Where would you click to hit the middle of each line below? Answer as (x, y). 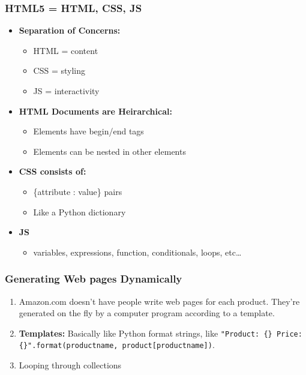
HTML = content (66, 50)
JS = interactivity (66, 91)
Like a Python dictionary (79, 211)
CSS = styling (59, 70)
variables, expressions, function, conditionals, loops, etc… (137, 252)
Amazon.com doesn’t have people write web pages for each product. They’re (159, 301)
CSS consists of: (52, 171)
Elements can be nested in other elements (109, 151)
